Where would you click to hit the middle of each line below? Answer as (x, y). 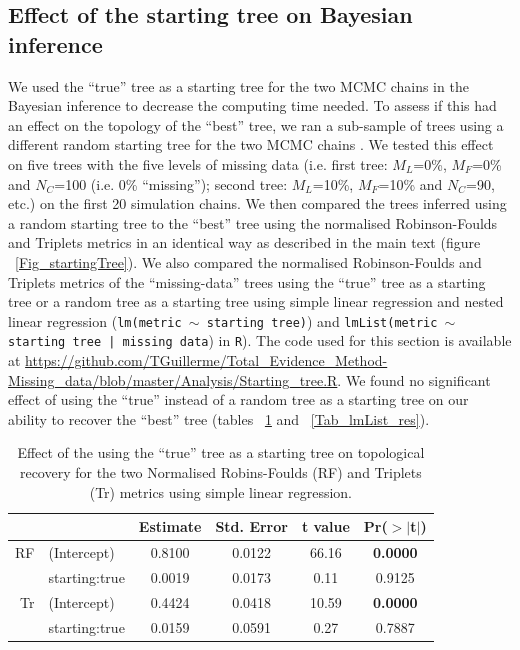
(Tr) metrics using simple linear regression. (220, 491)
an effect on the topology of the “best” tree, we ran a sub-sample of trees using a (256, 124)
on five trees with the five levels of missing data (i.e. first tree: (198, 163)
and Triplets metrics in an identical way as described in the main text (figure (244, 242)
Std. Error (251, 526)
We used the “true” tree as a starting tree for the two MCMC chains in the (238, 85)
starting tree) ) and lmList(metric (322, 320)
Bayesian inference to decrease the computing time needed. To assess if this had (252, 105)
